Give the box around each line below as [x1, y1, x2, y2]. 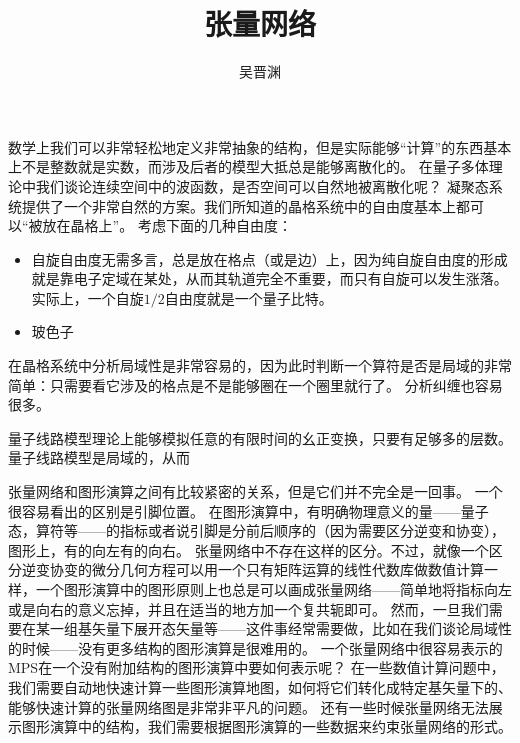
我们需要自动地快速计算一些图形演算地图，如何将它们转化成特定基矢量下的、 [8, 676, 512, 697]
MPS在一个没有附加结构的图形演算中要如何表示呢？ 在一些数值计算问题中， [8, 657, 505, 678]
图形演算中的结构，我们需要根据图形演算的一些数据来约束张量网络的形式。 [21, 716, 512, 737]
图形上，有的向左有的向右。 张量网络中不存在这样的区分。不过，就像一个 [8, 539, 489, 560]
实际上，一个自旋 [31, 287, 144, 308]
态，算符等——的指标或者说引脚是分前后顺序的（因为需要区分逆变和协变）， [8, 520, 505, 541]
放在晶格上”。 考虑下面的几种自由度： [42, 215, 292, 236]
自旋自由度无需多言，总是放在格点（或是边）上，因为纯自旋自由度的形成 [31, 248, 508, 269]
